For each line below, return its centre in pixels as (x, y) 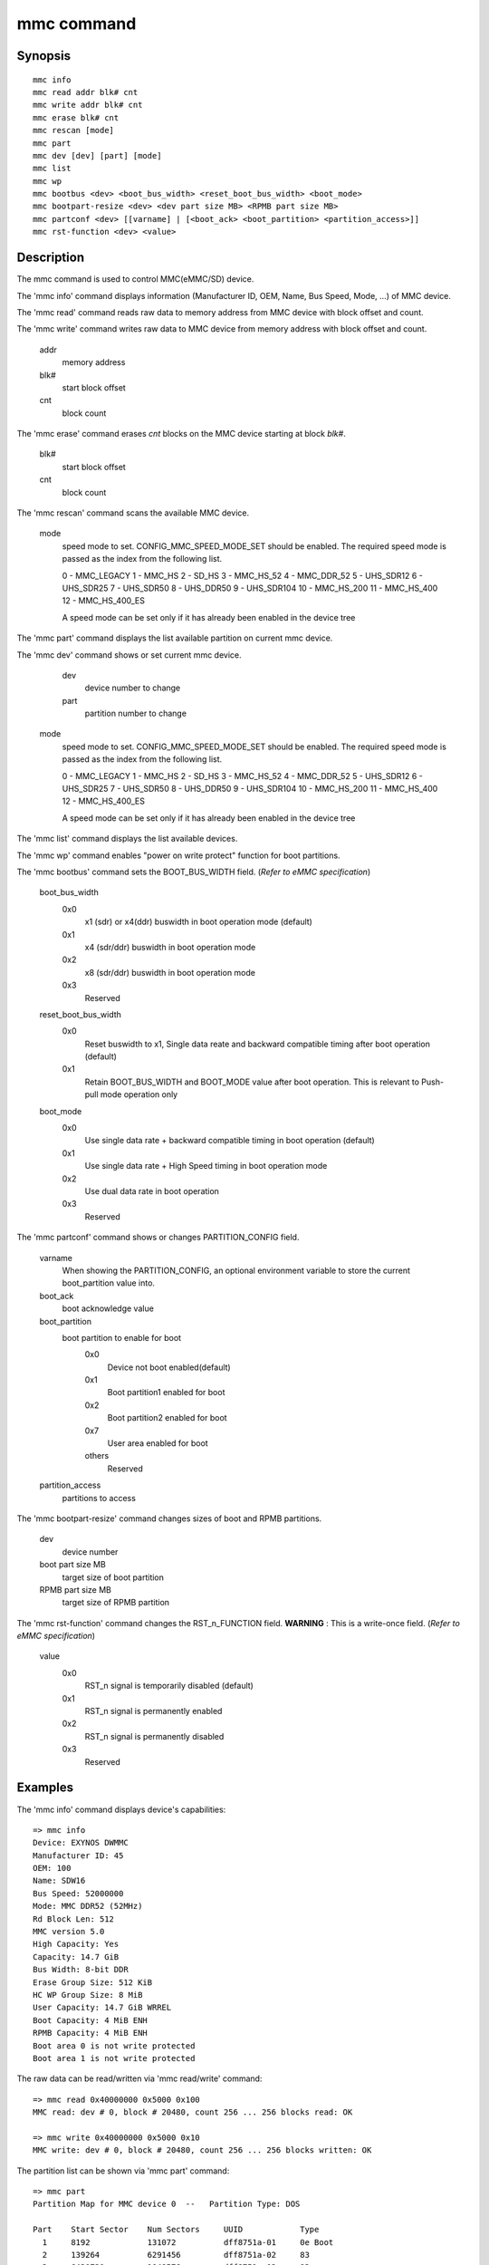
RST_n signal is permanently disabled (154, 1736)
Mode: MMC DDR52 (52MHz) (88, 1906)
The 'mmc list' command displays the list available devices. (127, 839)
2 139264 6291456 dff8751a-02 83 (176, 2255)
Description (51, 258)
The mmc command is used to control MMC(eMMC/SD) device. (135, 279)
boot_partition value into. (109, 1283)
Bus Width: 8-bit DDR (81, 1970)
